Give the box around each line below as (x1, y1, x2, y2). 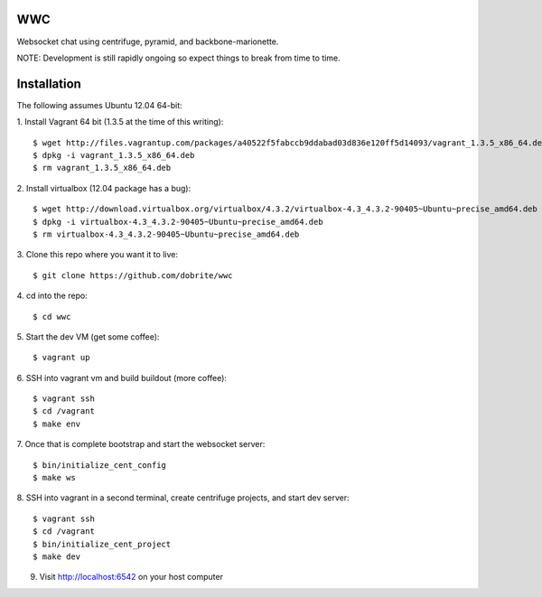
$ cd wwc (33, 312, 71, 322)
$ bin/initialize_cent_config (33, 460, 167, 470)
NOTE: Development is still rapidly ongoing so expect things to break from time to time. (16, 52, 341, 63)
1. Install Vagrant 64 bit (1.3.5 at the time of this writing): (16, 117, 224, 127)
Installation (16, 76, 81, 91)
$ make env (33, 418, 81, 429)
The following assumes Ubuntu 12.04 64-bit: (16, 99, 182, 110)
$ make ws (33, 472, 76, 483)
